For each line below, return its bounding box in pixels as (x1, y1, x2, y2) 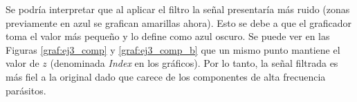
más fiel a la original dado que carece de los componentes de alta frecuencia (6, 69, 326, 83)
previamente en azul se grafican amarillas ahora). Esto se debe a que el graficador (6, 15, 352, 30)
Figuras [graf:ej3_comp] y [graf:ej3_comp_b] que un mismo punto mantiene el (6, 42, 340, 57)
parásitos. (6, 83, 46, 97)
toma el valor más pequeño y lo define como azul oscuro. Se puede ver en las (6, 29, 330, 43)
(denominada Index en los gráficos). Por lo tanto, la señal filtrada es (50, 56, 338, 70)
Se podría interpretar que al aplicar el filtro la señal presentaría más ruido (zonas (6, 2, 350, 16)
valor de (6, 56, 39, 70)
